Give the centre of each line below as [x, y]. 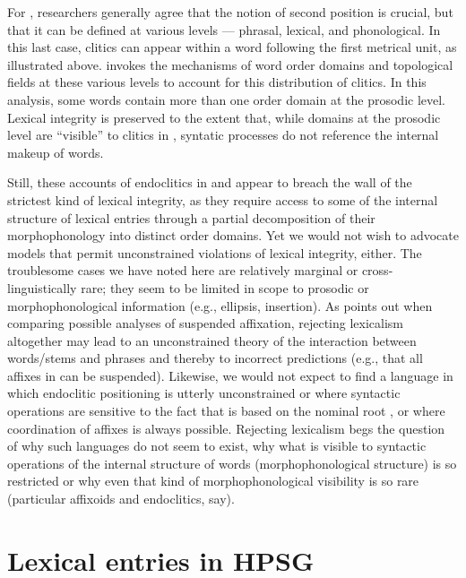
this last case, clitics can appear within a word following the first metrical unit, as [232, 47]
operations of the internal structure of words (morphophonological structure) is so [232, 463]
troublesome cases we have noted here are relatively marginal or [183, 270]
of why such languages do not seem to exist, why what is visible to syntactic [217, 446]
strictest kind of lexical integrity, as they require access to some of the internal [223, 199]
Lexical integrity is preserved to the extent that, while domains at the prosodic [224, 117]
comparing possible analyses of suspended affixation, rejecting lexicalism [206, 323]
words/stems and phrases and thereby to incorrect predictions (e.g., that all [215, 358]
